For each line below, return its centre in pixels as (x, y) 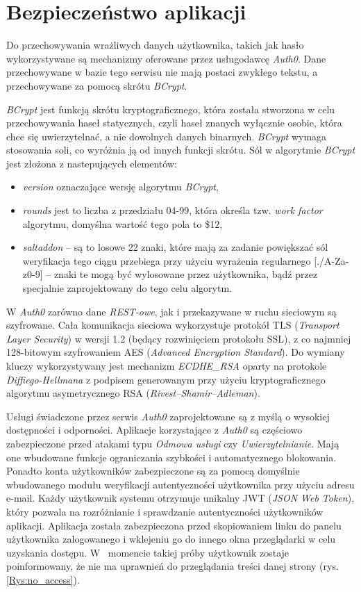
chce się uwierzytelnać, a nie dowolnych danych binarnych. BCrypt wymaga (167, 136)
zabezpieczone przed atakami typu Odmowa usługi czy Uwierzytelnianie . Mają (173, 443)
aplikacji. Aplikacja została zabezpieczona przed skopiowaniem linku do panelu (174, 525)
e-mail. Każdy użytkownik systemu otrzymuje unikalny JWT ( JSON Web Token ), (180, 498)
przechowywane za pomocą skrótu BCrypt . (97, 85)
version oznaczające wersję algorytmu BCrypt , (120, 187)
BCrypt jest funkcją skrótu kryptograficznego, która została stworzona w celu (171, 109)
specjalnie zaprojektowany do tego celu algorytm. (127, 288)
